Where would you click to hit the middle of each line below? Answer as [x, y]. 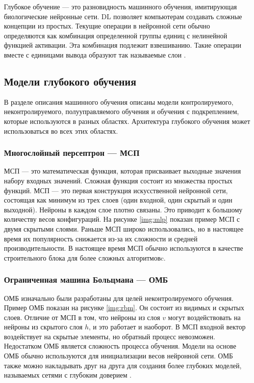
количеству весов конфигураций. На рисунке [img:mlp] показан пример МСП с [122, 219]
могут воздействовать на [204, 317]
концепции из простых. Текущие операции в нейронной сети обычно [107, 26]
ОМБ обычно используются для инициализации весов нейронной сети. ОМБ [119, 356]
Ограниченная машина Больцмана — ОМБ [86, 280]
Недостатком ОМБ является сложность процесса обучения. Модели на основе [120, 346]
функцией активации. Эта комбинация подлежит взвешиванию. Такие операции [123, 45]
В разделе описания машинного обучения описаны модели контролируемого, [119, 102]
